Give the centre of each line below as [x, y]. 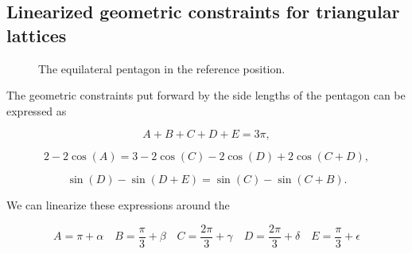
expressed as [37, 110]
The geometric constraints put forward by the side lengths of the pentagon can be [206, 95]
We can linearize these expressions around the [118, 205]
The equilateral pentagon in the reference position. [162, 68]
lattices [37, 35]
